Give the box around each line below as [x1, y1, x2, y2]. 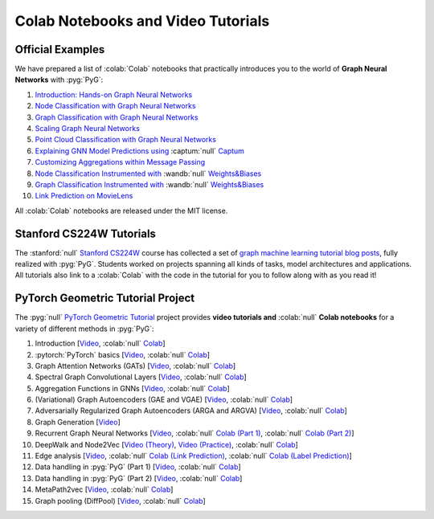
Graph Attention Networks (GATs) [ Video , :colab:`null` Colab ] [35, 361, 236, 370]
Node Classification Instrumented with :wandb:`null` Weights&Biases [35, 169, 262, 178]
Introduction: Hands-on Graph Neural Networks [35, 89, 193, 100]
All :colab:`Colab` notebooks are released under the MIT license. [14, 206, 228, 215]
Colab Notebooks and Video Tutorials [14, 12, 270, 30]
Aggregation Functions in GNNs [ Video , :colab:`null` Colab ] [35, 383, 231, 393]
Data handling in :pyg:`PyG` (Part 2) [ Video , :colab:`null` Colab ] [35, 473, 243, 483]
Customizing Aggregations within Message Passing [35, 157, 206, 167]
